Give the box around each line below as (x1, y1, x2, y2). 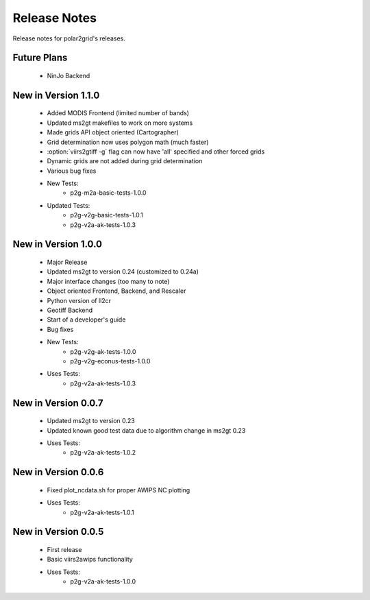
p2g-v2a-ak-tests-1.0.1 (70, 508, 134, 516)
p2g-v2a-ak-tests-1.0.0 (70, 577, 136, 586)
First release (47, 545, 82, 553)
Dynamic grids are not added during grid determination (47, 157, 203, 165)
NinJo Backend (47, 71, 90, 80)
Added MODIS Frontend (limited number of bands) (47, 109, 190, 117)
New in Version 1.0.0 (12, 239, 103, 250)
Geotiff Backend (47, 306, 93, 315)
